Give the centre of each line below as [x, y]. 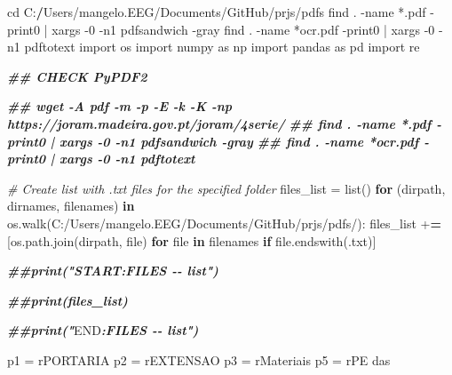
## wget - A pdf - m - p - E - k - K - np [120, 106]
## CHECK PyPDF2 [77, 76]
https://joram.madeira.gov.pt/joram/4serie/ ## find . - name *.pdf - [224, 123]
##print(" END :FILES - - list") [103, 330]
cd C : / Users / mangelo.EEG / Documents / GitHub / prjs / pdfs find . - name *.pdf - [221, 12]
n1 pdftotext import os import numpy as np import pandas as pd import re [214, 47]
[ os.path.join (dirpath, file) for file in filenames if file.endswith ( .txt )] [192, 240]
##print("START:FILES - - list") [113, 271]
